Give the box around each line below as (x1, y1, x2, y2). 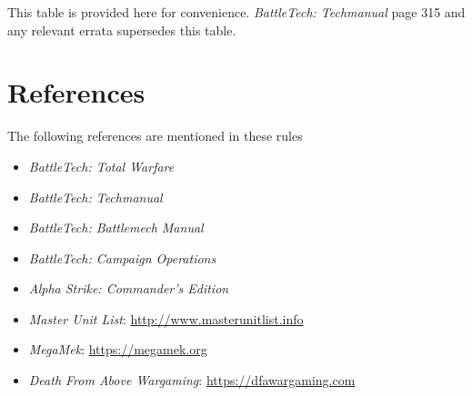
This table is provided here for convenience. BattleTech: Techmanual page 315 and (7, 3, 466, 21)
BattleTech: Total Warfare (28, 156, 175, 175)
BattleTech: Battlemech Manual (28, 218, 204, 237)
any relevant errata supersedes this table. (7, 20, 236, 39)
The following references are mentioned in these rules (7, 126, 303, 145)
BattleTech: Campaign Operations (28, 248, 216, 267)
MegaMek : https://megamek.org (28, 340, 207, 359)
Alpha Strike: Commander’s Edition (28, 279, 229, 298)
